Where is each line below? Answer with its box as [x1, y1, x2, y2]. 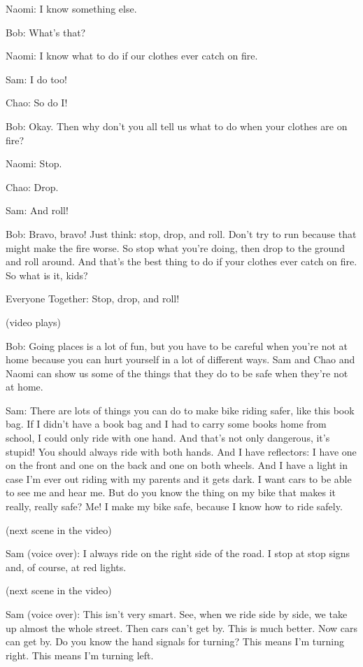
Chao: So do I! [6, 95, 68, 110]
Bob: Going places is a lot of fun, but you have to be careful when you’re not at [6, 338, 348, 353]
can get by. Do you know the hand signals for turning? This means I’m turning [6, 634, 345, 649]
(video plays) [6, 314, 62, 329]
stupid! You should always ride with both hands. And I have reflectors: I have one [6, 444, 357, 458]
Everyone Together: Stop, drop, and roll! [6, 291, 180, 306]
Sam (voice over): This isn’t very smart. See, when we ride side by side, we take [6, 607, 348, 621]
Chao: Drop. [6, 179, 59, 194]
